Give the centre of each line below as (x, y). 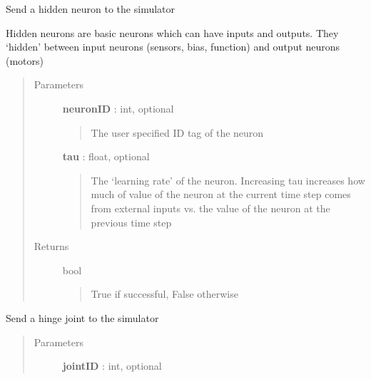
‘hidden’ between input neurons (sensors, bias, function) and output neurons (173, 47)
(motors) (25, 60)
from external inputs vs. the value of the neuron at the (210, 208)
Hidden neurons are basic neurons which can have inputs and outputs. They (172, 32)
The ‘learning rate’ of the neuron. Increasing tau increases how (228, 180)
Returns (51, 246)
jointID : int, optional (112, 366)
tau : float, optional (106, 156)
